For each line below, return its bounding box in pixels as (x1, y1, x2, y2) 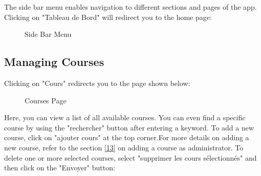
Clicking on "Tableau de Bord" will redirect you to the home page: (4, 11, 212, 22)
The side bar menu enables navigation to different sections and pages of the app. (4, 2, 257, 12)
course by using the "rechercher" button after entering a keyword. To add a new (4, 122, 254, 133)
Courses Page (25, 95, 67, 105)
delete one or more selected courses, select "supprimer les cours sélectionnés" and (4, 152, 257, 163)
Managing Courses (4, 54, 104, 70)
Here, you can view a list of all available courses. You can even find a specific (4, 112, 246, 123)
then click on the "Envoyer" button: (4, 162, 115, 173)
